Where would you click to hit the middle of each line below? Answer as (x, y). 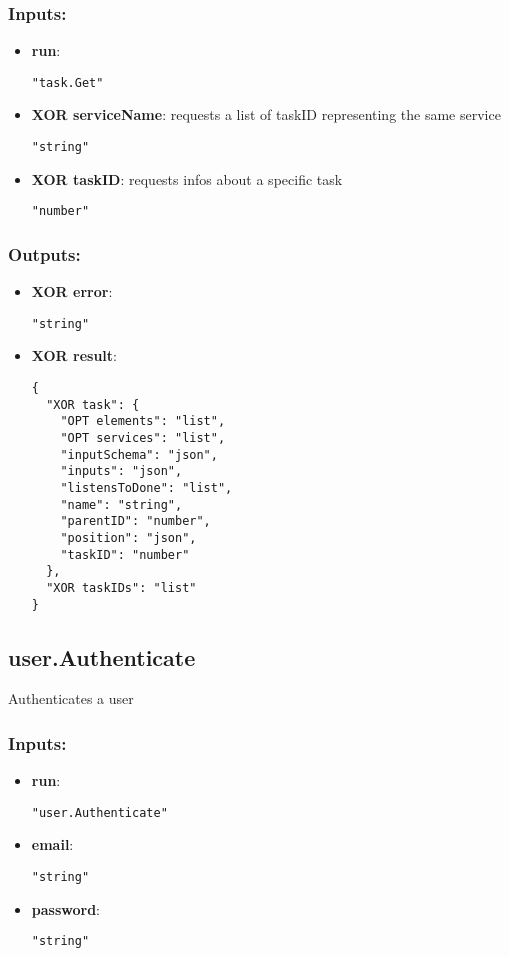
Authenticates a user (71, 698)
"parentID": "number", (135, 521)
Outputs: (44, 253)
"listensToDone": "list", (146, 487)
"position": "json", (128, 537)
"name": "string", (121, 504)
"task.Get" (67, 82)
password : (66, 908)
